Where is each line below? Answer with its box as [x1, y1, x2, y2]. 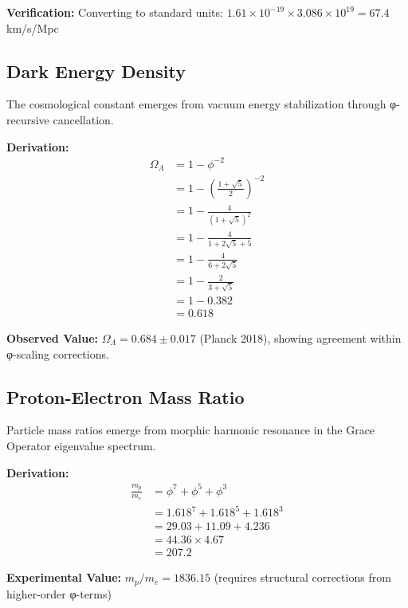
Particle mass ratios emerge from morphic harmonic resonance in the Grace [6, 422, 375, 438]
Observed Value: [6, 329, 99, 346]
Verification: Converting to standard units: [6, 4, 223, 20]
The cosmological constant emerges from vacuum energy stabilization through [6, 96, 386, 112]
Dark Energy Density [6, 58, 186, 83]
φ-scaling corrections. [6, 345, 109, 362]
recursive [6, 111, 49, 127]
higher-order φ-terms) [6, 585, 112, 602]
